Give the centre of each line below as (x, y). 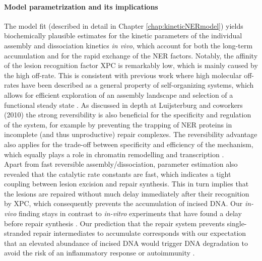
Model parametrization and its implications (81, 6)
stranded (18, 233)
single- (237, 223)
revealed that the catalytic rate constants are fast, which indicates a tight (118, 174)
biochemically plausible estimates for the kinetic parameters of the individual (123, 36)
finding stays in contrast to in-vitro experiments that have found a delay (130, 213)
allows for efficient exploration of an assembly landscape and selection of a (119, 94)
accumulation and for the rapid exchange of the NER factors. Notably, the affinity (131, 55)
